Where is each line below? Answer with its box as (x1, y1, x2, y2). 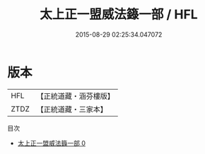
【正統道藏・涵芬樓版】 (36, 91, 115, 101)
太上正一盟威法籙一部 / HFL (40, 6, 198, 23)
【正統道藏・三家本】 (36, 104, 108, 114)
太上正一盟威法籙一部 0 (17, 138, 86, 147)
